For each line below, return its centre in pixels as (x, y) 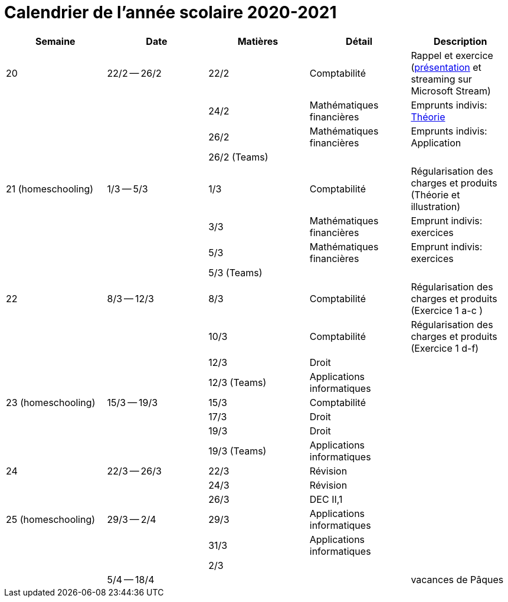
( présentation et (446, 67)
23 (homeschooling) (51, 402)
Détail (359, 41)
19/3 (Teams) (237, 451)
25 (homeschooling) (51, 519)
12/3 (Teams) (237, 382)
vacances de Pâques (457, 579)
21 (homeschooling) (50, 189)
